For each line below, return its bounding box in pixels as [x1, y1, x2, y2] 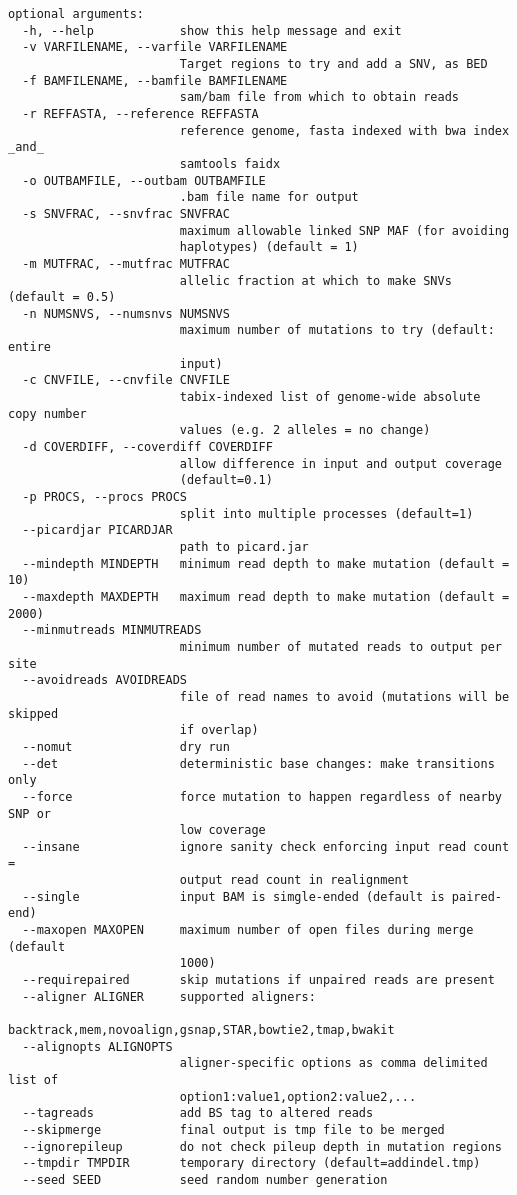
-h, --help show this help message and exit [22, 23, 402, 38]
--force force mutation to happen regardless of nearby [22, 789, 502, 804]
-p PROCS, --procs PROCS [22, 490, 187, 505]
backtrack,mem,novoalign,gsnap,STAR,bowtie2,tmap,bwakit [8, 1023, 395, 1038]
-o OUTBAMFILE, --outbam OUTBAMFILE [22, 173, 266, 188]
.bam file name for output [179, 190, 359, 205]
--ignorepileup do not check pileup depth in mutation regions [22, 1139, 502, 1154]
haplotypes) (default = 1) [179, 240, 359, 255]
